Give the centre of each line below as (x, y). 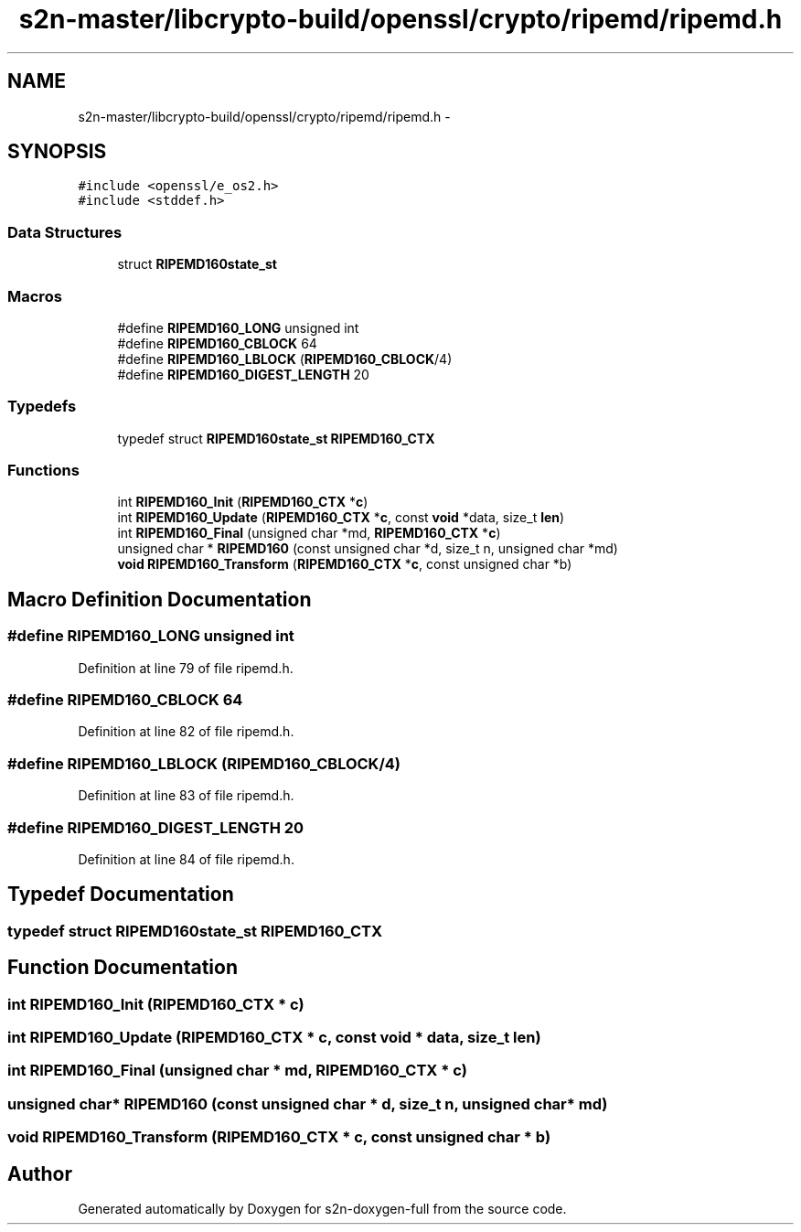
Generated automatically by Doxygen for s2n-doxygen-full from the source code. (322, 1208)
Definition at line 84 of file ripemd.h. (186, 859)
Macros (35, 296)
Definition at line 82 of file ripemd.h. (186, 732)
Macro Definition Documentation (160, 599)
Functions (43, 471)
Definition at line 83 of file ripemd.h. (186, 796)
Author (40, 1173)
